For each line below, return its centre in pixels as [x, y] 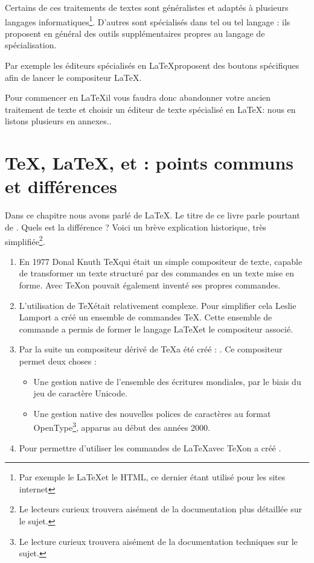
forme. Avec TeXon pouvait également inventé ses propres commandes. [150, 285]
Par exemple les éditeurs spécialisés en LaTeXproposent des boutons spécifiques [152, 65]
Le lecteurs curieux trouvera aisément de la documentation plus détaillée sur [160, 509]
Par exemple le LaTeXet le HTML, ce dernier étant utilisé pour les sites [152, 477]
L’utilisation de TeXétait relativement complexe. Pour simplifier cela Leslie [158, 305]
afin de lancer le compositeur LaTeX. [73, 77]
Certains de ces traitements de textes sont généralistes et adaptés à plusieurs [147, 7]
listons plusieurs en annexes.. [58, 121]
